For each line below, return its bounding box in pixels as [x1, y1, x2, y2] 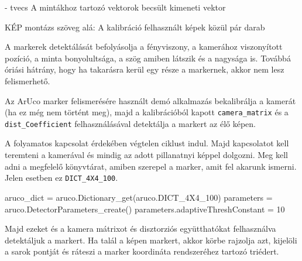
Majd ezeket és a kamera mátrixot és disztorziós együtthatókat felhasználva [5, 222, 276, 235]
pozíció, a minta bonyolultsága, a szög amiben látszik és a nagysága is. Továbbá [5, 51, 291, 64]
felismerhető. [5, 74, 50, 87]
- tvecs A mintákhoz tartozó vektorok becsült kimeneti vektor [5, 1, 226, 13]
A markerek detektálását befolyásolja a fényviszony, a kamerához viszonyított [5, 40, 283, 53]
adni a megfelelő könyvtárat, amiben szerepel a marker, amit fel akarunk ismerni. [5, 160, 297, 172]
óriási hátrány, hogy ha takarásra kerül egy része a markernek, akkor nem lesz [5, 63, 284, 75]
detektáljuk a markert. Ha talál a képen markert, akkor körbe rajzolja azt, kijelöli [5, 233, 297, 246]
